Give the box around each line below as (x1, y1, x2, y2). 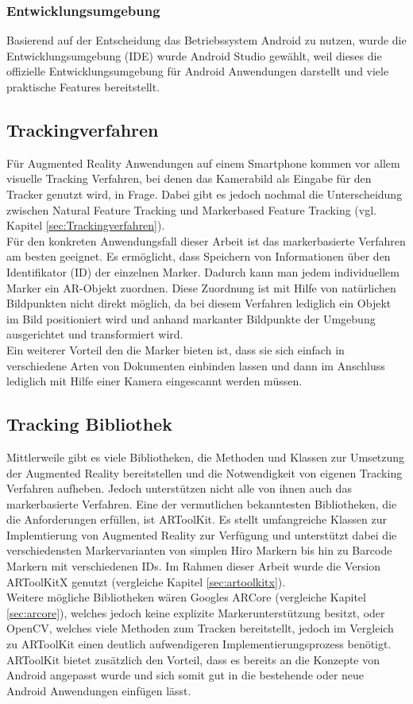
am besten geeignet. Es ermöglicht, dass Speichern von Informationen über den (6, 248, 391, 265)
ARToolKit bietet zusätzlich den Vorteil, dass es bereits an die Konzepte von (6, 651, 380, 667)
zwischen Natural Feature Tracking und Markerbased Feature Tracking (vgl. (6, 201, 376, 218)
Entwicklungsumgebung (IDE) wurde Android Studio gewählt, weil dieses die (6, 47, 382, 64)
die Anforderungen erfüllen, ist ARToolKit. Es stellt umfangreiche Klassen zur (6, 511, 387, 528)
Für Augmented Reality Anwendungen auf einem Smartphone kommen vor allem (6, 154, 400, 171)
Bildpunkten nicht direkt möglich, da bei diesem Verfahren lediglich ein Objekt (6, 295, 392, 311)
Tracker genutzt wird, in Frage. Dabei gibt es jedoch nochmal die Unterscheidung (6, 185, 403, 202)
